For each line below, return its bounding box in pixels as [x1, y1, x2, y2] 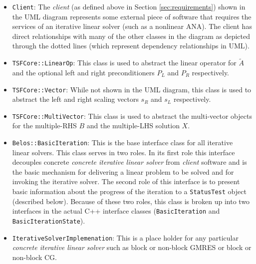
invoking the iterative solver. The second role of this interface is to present [12, 176, 240, 187]
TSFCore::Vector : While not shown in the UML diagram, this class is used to [12, 84, 252, 94]
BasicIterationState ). [12, 215, 85, 226]
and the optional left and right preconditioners [12, 67, 155, 77]
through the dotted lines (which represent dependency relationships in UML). [12, 40, 250, 51]
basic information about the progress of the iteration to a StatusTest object [12, 186, 247, 197]
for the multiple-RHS [12, 120, 77, 131]
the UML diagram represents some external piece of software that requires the [12, 11, 252, 21]
